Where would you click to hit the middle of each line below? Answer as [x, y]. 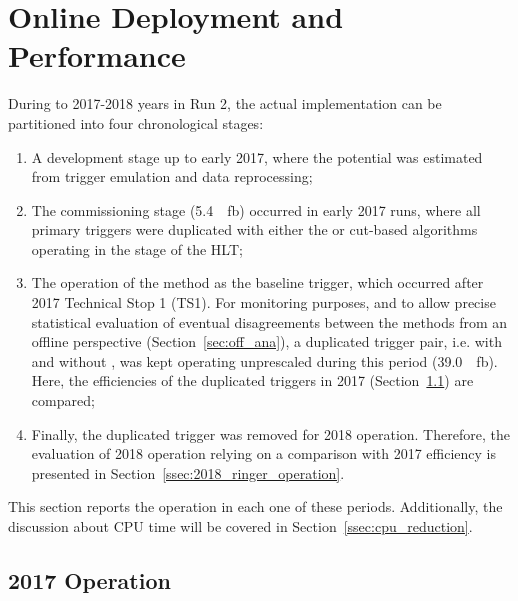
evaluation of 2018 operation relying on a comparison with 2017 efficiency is [264, 453]
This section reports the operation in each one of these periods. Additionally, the [255, 506]
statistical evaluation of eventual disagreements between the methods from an [269, 321]
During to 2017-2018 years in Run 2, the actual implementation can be [225, 103]
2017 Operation [89, 579]
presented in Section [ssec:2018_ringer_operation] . [188, 472]
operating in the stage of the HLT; [137, 248]
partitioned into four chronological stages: [136, 122]
